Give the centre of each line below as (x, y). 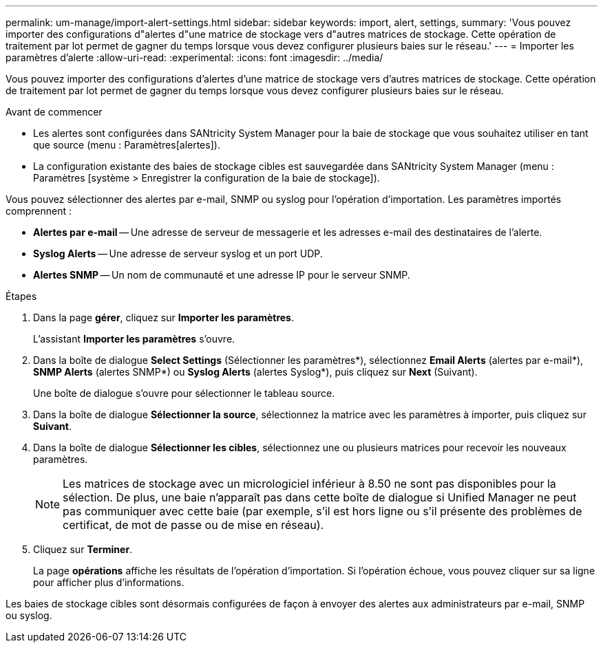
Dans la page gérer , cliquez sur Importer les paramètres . (164, 317)
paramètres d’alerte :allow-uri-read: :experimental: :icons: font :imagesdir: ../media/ (194, 57)
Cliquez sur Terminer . (83, 549)
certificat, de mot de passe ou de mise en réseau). (193, 525)
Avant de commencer (54, 112)
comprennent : (39, 211)
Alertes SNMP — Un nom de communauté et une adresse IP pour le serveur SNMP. (222, 275)
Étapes (21, 296)
